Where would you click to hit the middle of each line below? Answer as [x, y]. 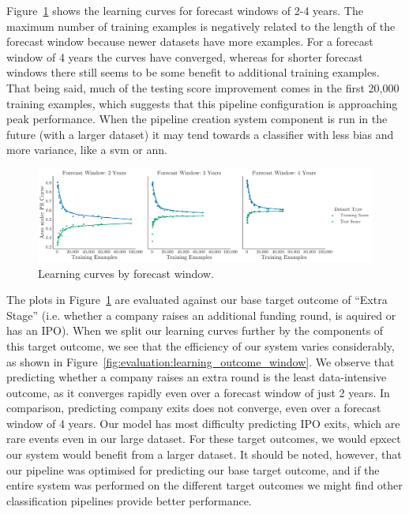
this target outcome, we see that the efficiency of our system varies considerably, [201, 345]
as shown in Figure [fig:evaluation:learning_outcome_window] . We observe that [201, 361]
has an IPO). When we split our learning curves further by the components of [195, 330]
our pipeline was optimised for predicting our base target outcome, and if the [193, 469]
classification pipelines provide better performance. [129, 500]
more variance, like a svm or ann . [87, 150]
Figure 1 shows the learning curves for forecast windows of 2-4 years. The [185, 10]
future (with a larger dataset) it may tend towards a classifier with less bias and [200, 134]
